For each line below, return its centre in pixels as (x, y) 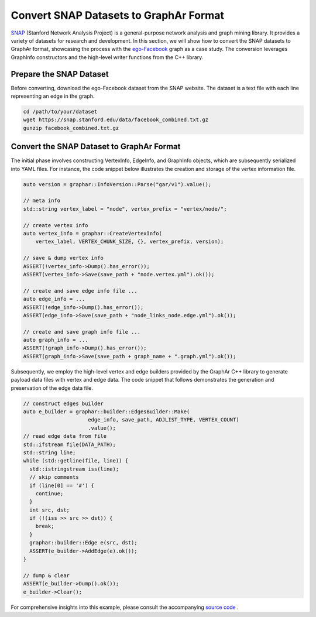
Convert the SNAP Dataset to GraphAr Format (96, 147)
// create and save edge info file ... (80, 291)
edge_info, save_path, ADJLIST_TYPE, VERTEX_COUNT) (164, 420)
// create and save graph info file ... (82, 332)
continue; (49, 493)
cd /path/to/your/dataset (60, 112)
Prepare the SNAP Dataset (60, 74)
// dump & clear (47, 575)
